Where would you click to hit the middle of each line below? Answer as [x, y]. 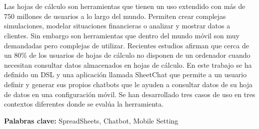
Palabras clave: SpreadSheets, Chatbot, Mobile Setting [91, 120]
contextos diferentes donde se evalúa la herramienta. [84, 104]
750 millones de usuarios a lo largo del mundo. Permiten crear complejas [115, 16]
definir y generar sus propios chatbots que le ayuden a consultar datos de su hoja [128, 84]
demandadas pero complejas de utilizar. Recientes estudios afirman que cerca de [126, 45]
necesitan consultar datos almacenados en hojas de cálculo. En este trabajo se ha [128, 64]
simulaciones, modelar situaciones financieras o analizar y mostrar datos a [117, 26]
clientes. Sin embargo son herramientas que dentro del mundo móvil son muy [122, 35]
